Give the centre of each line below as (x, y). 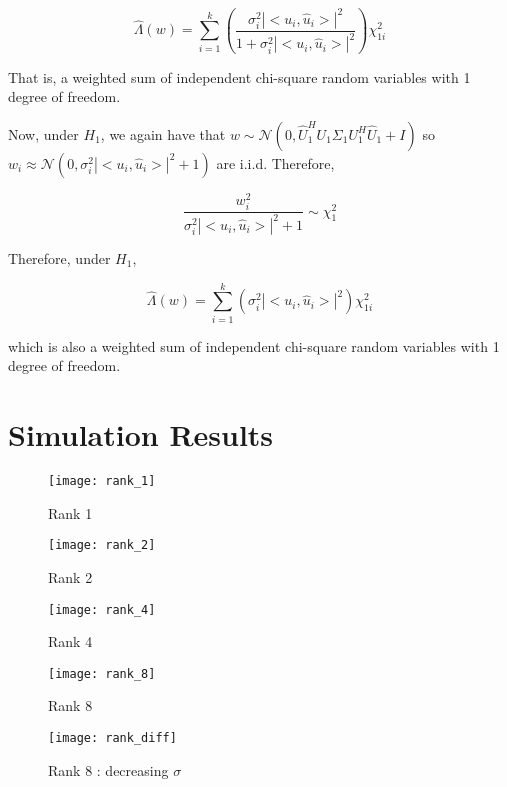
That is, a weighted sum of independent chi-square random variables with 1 (239, 76)
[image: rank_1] (102, 481)
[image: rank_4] (102, 609)
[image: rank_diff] (112, 738)
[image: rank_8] (102, 673)
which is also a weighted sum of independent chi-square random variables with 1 (254, 345)
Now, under (43, 133)
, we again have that (163, 133)
